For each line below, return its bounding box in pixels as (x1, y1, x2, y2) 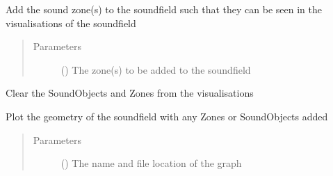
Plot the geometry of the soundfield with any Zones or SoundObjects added (6, 109, 328, 123)
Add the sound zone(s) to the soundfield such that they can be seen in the (6, 2, 322, 16)
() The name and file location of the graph (60, 156, 242, 170)
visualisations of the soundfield (6, 15, 136, 30)
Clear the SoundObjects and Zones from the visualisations (6, 86, 254, 100)
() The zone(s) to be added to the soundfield (60, 62, 251, 77)
